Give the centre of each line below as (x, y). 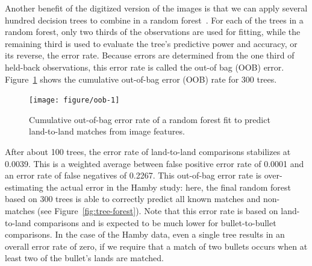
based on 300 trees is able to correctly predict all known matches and (133, 199)
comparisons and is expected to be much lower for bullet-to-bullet (155, 222)
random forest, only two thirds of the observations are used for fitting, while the (153, 32)
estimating (24, 187)
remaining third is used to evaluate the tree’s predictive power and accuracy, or (151, 43)
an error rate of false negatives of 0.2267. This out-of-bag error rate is (133, 175)
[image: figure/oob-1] (74, 100)
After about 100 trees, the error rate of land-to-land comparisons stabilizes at (148, 151)
